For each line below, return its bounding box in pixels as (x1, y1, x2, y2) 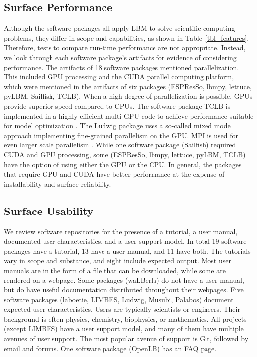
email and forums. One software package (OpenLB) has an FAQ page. (4, 343, 217, 353)
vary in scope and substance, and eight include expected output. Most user (4, 255, 231, 266)
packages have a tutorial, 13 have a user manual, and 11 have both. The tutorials (4, 245, 251, 256)
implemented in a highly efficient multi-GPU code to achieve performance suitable (4, 110, 254, 121)
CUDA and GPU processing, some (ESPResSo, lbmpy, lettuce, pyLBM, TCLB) (4, 149, 246, 159)
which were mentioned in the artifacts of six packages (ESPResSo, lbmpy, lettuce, (4, 81, 252, 91)
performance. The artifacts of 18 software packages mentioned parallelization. (4, 62, 239, 72)
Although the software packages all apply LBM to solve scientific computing (4, 23, 235, 33)
